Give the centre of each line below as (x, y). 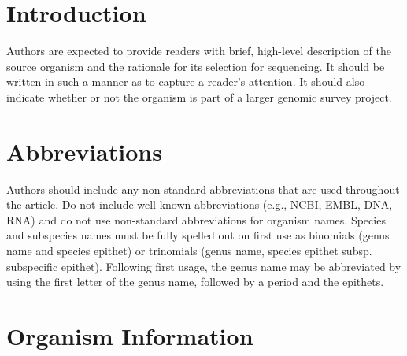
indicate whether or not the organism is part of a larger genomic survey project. (199, 96)
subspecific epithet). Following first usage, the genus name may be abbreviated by (204, 266)
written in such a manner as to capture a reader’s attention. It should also (186, 82)
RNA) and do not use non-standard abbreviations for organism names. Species (196, 219)
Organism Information (130, 335)
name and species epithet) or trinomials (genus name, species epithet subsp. (189, 250)
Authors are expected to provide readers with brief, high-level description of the (199, 51)
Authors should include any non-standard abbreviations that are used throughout (203, 189)
